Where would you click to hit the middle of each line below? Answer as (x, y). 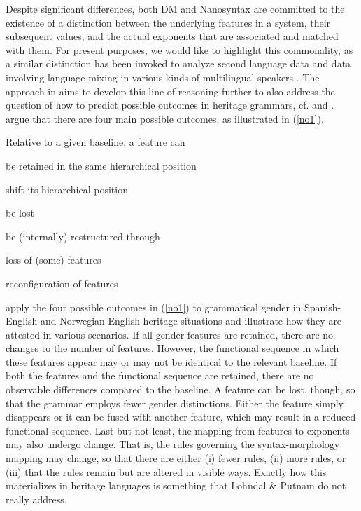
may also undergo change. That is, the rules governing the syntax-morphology (173, 444)
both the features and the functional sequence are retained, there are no (160, 375)
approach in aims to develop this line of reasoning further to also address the (170, 91)
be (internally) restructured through (83, 236)
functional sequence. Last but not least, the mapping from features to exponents (178, 430)
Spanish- (323, 307)
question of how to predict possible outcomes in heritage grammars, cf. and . (170, 105)
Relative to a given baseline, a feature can (95, 142)
